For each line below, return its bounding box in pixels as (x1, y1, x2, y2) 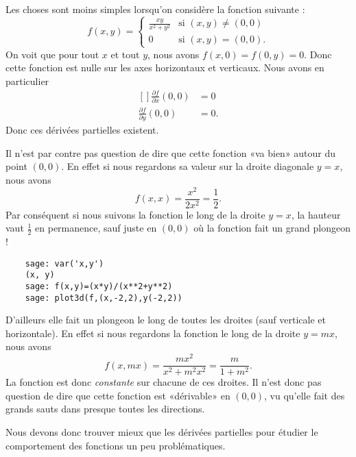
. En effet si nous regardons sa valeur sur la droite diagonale (61, 159, 314, 173)
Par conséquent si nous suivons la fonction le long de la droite (5, 207, 265, 221)
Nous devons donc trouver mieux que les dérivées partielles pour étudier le (5, 424, 318, 439)
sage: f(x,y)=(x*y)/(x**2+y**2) (25, 281, 173, 291)
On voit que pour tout (5, 47, 99, 61)
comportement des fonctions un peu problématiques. (5, 438, 226, 452)
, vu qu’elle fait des (264, 388, 345, 402)
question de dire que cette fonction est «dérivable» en (5, 388, 230, 402)
